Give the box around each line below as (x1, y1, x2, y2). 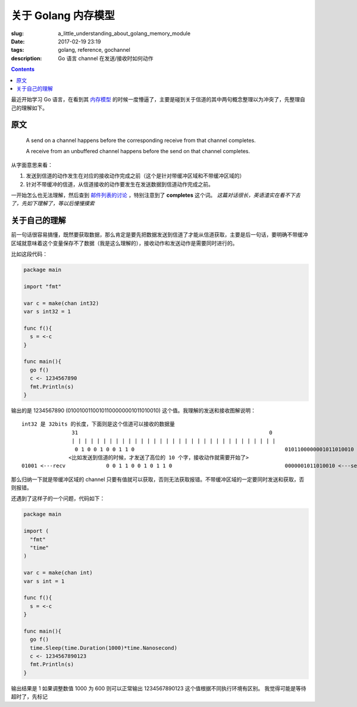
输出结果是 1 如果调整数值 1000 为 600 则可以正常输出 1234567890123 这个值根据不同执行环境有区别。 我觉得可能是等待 (11, 684, 306, 692)
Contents (11, 66, 35, 73)
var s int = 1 (23, 578, 65, 584)
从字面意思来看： (11, 161, 53, 168)
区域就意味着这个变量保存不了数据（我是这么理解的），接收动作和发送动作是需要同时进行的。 (11, 239, 238, 247)
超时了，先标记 (11, 693, 48, 700)
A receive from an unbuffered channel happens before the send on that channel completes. (26, 148, 250, 155)
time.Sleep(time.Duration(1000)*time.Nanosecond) (30, 644, 178, 651)
